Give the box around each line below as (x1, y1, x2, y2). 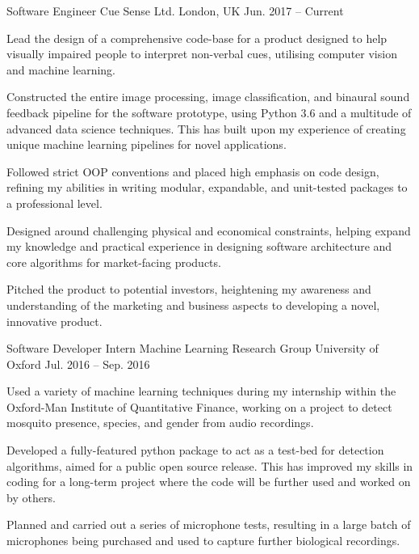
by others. (6, 488, 56, 505)
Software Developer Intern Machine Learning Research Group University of (6, 340, 379, 357)
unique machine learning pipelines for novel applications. (6, 136, 287, 153)
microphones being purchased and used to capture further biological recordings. (6, 532, 400, 549)
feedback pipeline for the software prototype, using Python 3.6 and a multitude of (6, 104, 412, 121)
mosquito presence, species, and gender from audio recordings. (6, 414, 314, 431)
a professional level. (6, 194, 103, 211)
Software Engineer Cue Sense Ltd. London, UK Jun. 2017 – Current (6, 2, 344, 19)
